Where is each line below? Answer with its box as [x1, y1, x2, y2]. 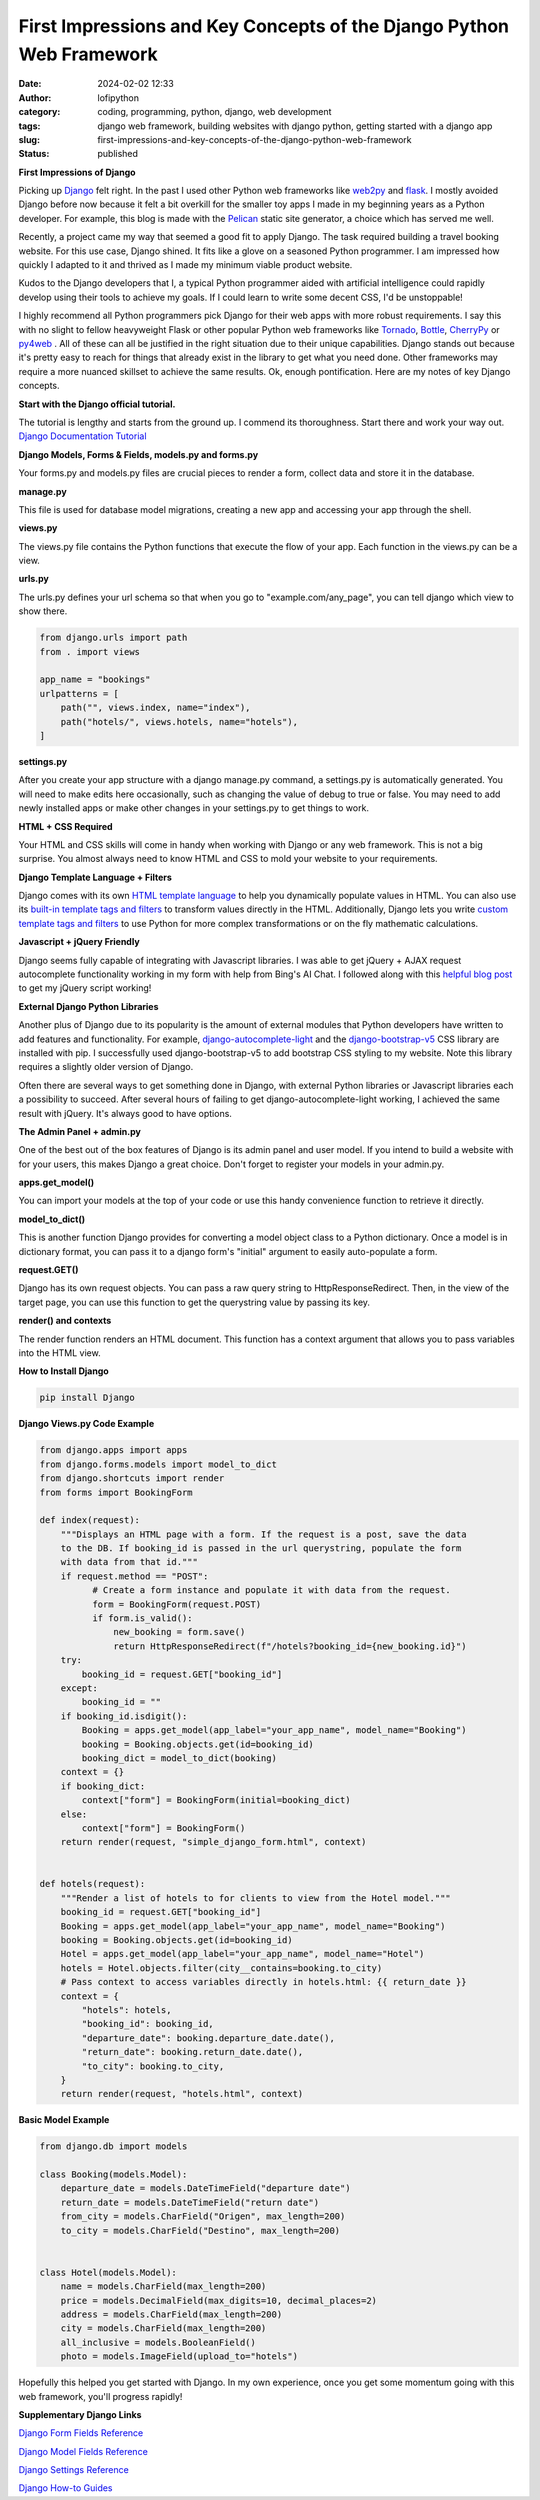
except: [60, 1682, 99, 1694]
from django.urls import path [39, 632, 188, 644]
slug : [18, 133, 40, 145]
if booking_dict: [60, 1780, 146, 1792]
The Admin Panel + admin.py [18, 1125, 142, 1137]
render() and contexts [18, 1315, 112, 1327]
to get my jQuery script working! [18, 982, 152, 994]
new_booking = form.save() [113, 1626, 246, 1638]
